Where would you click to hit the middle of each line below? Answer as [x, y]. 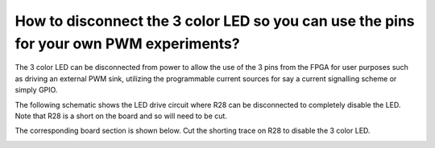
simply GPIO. [36, 90]
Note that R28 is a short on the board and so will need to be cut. [121, 116]
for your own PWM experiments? [128, 43]
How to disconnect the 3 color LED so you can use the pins [215, 21]
